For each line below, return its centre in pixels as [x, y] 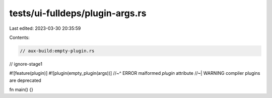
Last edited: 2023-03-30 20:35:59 [45, 28]
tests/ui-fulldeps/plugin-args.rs [78, 13]
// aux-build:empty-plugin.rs [57, 51]
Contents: [19, 37]
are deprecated [25, 80]
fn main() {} [21, 90]
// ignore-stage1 [26, 64]
